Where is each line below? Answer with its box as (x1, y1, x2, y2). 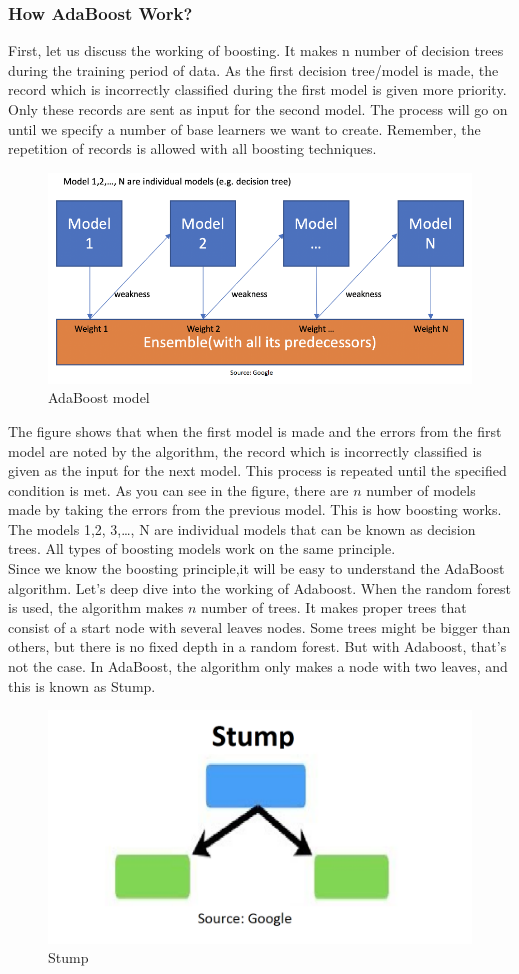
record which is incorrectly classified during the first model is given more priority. (8, 79, 507, 100)
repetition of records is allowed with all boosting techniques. (8, 138, 377, 159)
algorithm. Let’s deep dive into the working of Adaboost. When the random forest (8, 577, 512, 598)
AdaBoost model (48, 387, 150, 408)
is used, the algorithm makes (8, 597, 184, 618)
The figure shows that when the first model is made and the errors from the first (8, 420, 502, 441)
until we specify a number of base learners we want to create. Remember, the (8, 118, 481, 139)
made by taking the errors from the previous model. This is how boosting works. (8, 499, 502, 520)
